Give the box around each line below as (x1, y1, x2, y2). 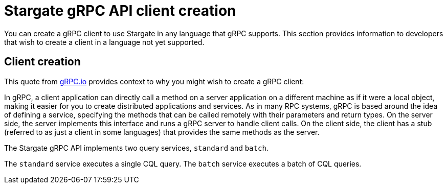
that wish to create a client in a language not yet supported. (4, 37, 205, 46)
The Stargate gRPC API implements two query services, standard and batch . (4, 143, 269, 152)
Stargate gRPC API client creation (4, 2, 236, 19)
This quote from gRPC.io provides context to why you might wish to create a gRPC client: (4, 77, 304, 86)
